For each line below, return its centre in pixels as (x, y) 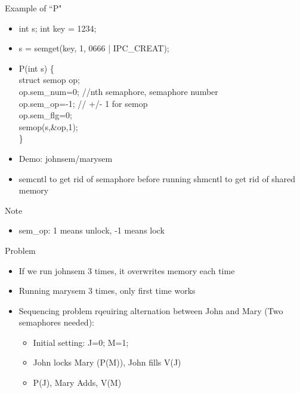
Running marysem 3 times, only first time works (107, 291)
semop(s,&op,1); (48, 126)
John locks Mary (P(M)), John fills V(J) (107, 362)
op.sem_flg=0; (45, 115)
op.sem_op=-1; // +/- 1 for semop (83, 103)
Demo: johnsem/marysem (66, 158)
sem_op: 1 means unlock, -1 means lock (92, 230)
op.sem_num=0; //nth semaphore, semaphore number (118, 91)
